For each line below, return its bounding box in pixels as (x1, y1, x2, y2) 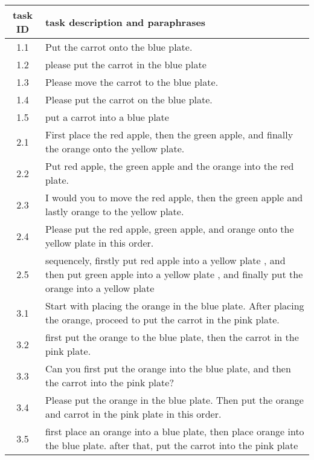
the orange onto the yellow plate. (45, 141, 185, 155)
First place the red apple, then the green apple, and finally (45, 128, 293, 141)
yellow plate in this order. (45, 236, 154, 250)
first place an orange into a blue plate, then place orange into (45, 424, 304, 438)
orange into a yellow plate (45, 281, 155, 295)
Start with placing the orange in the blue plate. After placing (45, 299, 304, 313)
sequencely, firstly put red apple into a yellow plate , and (45, 253, 286, 267)
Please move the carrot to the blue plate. (45, 75, 219, 89)
